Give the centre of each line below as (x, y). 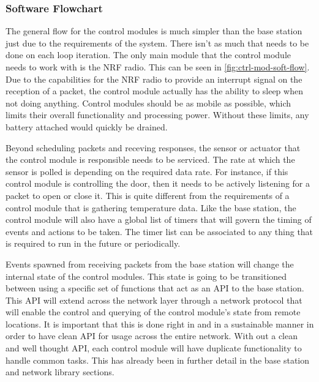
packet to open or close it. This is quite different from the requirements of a (148, 195)
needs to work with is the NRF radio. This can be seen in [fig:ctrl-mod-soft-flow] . (158, 67)
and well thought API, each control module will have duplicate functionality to (154, 348)
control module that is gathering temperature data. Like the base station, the (151, 207)
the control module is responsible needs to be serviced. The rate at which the (150, 159)
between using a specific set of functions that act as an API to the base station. (155, 288)
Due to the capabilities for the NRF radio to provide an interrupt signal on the (154, 79)
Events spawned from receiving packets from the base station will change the (150, 264)
